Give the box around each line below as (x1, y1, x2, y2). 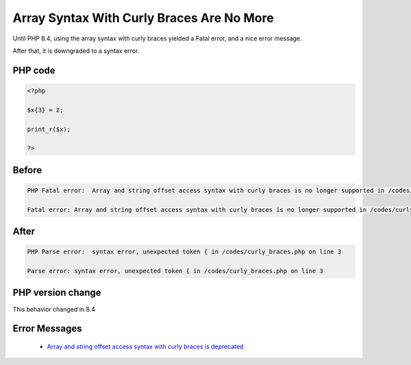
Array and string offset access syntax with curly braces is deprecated (47, 342, 244, 351)
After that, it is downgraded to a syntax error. (12, 47, 140, 55)
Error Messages (12, 323, 82, 335)
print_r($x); (27, 125, 71, 133)
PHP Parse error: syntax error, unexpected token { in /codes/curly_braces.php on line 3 (27, 248, 342, 256)
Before (12, 164, 42, 176)
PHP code (12, 64, 55, 76)
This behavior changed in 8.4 (12, 305, 96, 313)
